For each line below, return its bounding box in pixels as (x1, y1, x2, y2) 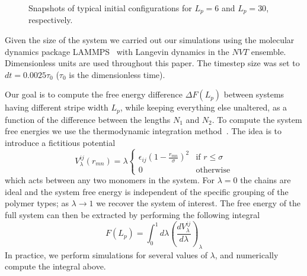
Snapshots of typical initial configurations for (28, 2, 192, 14)
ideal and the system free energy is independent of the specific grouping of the (5, 185, 289, 197)
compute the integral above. (5, 260, 106, 272)
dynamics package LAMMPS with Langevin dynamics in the (5, 45, 229, 57)
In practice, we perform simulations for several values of (5, 248, 207, 261)
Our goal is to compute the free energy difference (5, 88, 183, 100)
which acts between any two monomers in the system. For (5, 174, 215, 186)
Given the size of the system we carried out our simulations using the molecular (5, 34, 295, 46)
